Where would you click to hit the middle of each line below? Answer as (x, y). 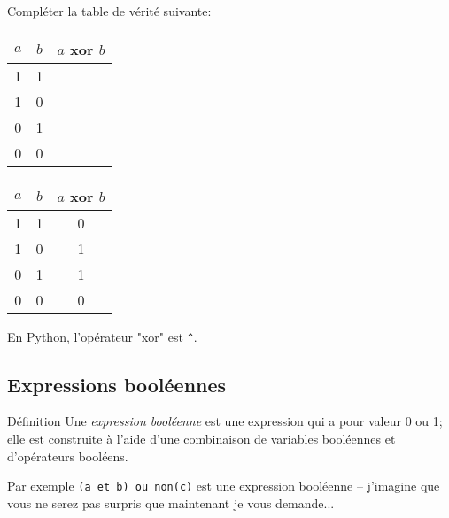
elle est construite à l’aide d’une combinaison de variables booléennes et (201, 439)
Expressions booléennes (117, 384)
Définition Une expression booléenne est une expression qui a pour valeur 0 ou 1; (225, 421)
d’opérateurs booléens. (68, 456)
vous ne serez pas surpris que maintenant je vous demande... (171, 503)
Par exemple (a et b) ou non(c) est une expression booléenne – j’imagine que (224, 486)
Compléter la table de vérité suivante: (109, 11)
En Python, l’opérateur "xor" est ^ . (102, 336)
